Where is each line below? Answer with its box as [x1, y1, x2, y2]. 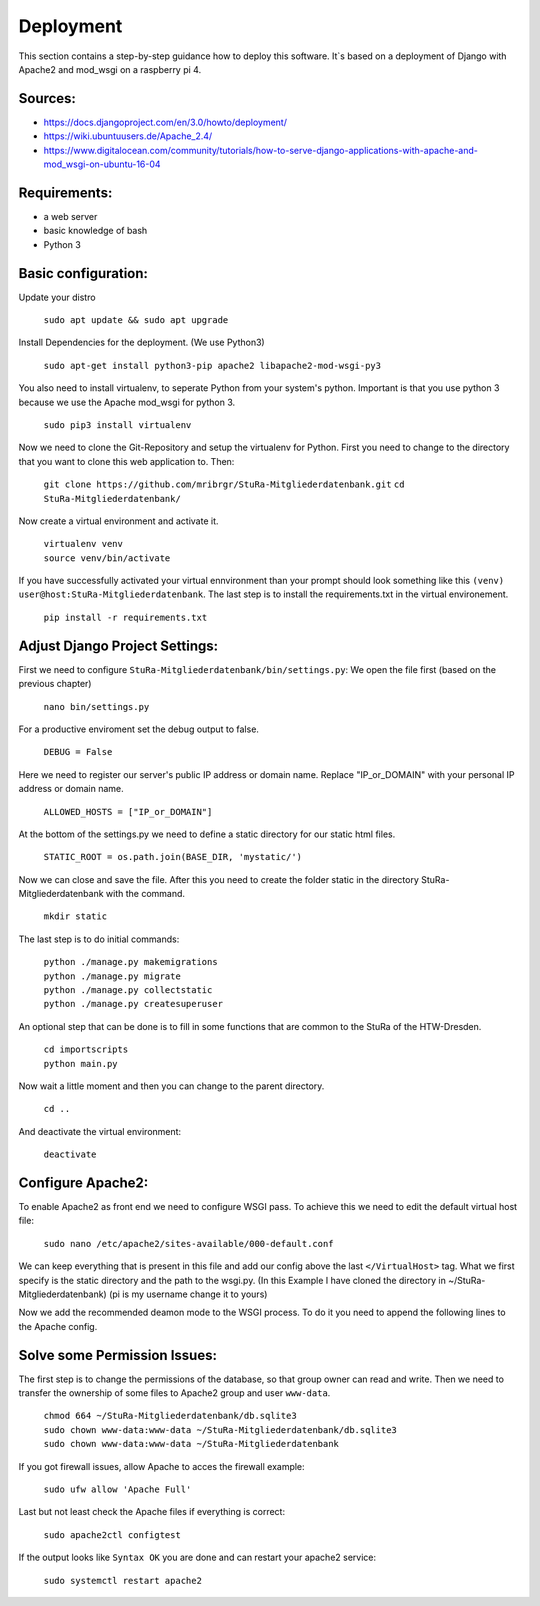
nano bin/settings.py [43, 701, 150, 712]
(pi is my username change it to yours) [108, 1288, 268, 1300]
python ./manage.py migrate [43, 970, 182, 982]
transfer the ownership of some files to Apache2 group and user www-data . [18, 1387, 331, 1399]
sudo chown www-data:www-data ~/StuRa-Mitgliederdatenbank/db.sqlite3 [43, 1424, 397, 1435]
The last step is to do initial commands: [18, 933, 180, 945]
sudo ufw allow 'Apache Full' [43, 1484, 192, 1495]
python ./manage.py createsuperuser [43, 998, 224, 1010]
